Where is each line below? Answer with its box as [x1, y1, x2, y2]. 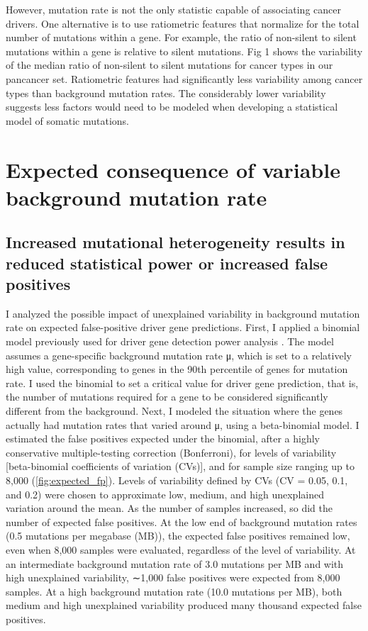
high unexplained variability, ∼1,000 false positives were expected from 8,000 [6, 570, 340, 585]
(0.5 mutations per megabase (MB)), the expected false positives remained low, [6, 528, 350, 543]
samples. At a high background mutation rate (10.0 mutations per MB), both [6, 583, 342, 598]
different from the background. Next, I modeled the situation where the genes [6, 403, 343, 418]
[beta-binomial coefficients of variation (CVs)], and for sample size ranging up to [6, 459, 355, 474]
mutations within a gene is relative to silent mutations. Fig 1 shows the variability [6, 43, 363, 58]
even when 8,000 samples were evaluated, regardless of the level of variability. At [6, 542, 356, 557]
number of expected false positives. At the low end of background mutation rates [6, 514, 357, 529]
